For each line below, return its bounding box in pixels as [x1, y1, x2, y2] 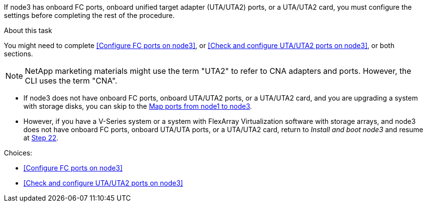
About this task [4, 26, 52, 34]
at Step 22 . [23, 134, 59, 142]
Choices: [4, 149, 32, 157]
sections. [4, 50, 33, 58]
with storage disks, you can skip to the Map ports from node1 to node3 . [23, 102, 252, 110]
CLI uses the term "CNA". [25, 76, 118, 86]
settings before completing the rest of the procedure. [4, 11, 175, 19]
